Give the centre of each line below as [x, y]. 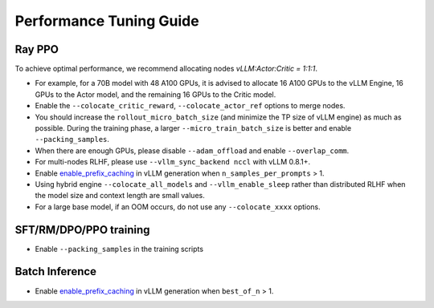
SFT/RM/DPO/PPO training [82, 230]
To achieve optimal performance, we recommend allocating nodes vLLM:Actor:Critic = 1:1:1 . [166, 69]
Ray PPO [37, 49]
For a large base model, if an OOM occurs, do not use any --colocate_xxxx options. [178, 207]
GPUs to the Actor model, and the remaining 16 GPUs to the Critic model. [156, 94]
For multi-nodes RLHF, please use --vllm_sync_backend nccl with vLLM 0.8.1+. [173, 162]
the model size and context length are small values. [120, 196]
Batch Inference [55, 272]
